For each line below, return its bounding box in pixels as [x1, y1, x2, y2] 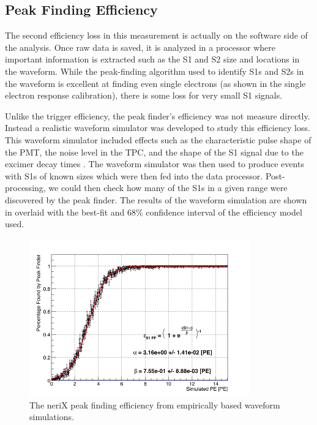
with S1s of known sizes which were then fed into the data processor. [5, 169, 263, 182]
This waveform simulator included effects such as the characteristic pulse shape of [5, 133, 311, 146]
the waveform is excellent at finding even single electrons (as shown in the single [5, 77, 306, 89]
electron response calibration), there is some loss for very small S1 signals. [5, 89, 283, 102]
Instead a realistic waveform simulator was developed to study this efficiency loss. [5, 121, 310, 134]
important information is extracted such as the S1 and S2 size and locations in [5, 53, 300, 66]
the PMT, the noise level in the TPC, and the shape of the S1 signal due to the [5, 145, 304, 158]
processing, [5, 181, 46, 194]
